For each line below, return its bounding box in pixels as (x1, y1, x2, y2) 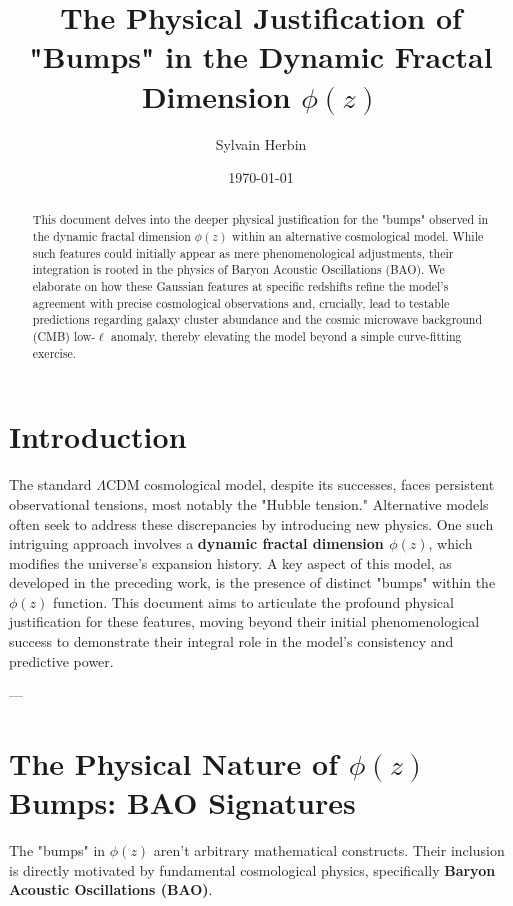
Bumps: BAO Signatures (9, 782, 356, 823)
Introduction (9, 416, 187, 457)
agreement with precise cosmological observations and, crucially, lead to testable (32, 294, 450, 311)
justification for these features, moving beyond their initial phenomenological (9, 611, 480, 632)
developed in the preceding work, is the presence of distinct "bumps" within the (9, 572, 496, 593)
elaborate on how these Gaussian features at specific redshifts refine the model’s (32, 278, 449, 295)
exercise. (32, 344, 77, 361)
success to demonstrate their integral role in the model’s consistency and (9, 631, 454, 652)
